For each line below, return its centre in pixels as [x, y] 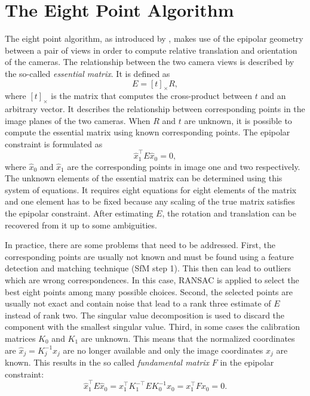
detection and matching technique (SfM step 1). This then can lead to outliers [148, 268]
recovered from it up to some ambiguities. [81, 225]
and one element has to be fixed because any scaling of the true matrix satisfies [150, 201]
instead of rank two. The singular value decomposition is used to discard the [145, 315]
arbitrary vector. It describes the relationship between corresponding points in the [155, 109]
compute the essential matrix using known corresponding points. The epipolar [148, 132]
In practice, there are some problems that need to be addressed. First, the [140, 245]
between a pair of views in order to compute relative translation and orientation [151, 50]
